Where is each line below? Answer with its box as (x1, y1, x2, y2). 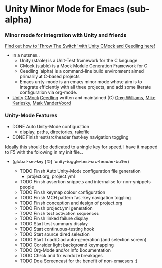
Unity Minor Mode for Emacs (5, 3, 125, 15)
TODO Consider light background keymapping (19, 242, 114, 248)
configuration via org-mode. (19, 89, 78, 95)
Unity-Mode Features (5, 112, 58, 119)
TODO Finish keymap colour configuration (19, 189, 105, 195)
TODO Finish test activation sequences (19, 210, 99, 216)
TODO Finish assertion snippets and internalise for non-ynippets (19, 178, 151, 184)
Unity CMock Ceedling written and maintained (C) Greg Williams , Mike (12, 95, 156, 101)
